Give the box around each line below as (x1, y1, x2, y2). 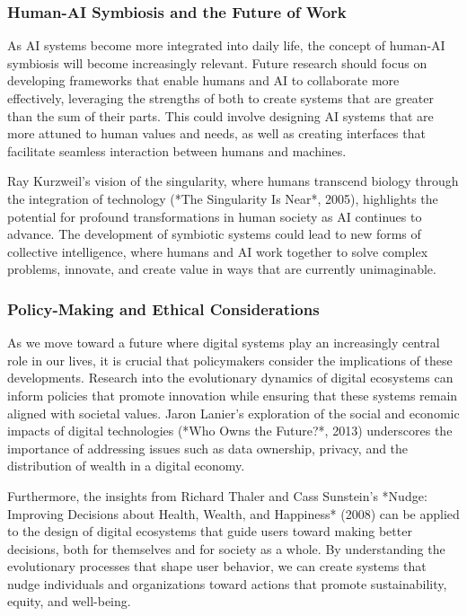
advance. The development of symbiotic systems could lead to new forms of (7, 224, 421, 243)
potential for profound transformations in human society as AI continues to (7, 207, 422, 225)
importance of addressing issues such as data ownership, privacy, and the (7, 438, 409, 457)
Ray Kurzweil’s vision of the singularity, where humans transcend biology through (7, 172, 459, 190)
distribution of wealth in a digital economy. (7, 456, 245, 475)
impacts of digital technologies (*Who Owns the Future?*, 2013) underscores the (7, 421, 453, 440)
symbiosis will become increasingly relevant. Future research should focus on (7, 53, 427, 72)
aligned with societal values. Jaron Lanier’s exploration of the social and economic (7, 403, 460, 422)
